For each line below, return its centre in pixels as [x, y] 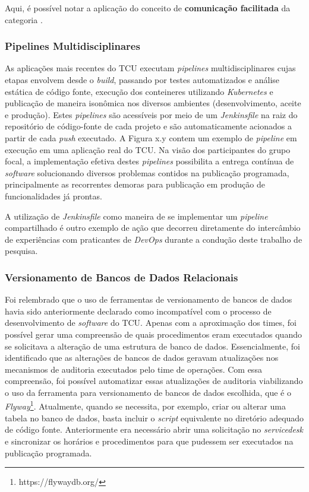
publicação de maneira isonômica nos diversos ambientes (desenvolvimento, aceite [153, 103]
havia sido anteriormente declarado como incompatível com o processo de [138, 311]
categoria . [24, 19]
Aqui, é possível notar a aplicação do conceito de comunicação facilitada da [148, 8]
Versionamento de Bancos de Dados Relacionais [122, 277]
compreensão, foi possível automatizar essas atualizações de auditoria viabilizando [154, 381]
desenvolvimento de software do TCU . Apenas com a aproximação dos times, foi [151, 323]
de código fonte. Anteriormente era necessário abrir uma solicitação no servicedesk [154, 429]
